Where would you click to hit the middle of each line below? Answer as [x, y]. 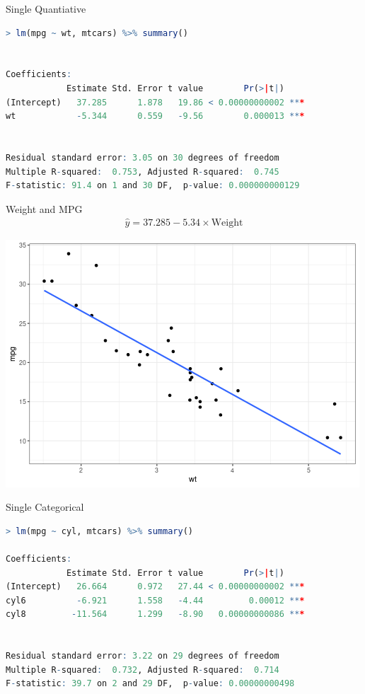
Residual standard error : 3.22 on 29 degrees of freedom [143, 656]
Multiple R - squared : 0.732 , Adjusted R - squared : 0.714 [143, 670]
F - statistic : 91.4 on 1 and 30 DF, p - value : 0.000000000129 [153, 186]
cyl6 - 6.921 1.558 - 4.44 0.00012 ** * [155, 600]
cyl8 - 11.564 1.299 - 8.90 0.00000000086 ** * [155, 614]
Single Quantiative [46, 8]
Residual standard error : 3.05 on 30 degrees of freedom [143, 157]
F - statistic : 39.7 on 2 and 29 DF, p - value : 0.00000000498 [150, 684]
